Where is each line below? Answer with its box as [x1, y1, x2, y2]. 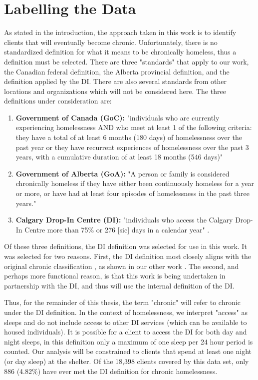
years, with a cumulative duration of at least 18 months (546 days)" [15, 151, 223, 162]
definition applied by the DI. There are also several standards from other [4, 76, 227, 86]
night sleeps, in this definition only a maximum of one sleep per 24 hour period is [4, 336, 253, 346]
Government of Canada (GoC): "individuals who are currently [15, 112, 220, 122]
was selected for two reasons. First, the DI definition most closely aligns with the [4, 251, 251, 261]
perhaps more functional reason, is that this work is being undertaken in [4, 270, 226, 281]
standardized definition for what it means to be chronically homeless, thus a [4, 46, 237, 57]
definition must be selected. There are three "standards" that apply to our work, [4, 56, 249, 66]
